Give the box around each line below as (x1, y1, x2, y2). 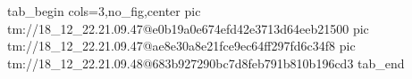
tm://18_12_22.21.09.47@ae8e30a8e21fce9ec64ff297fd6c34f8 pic (7, 36, 356, 55)
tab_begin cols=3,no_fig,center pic (7, 2, 201, 20)
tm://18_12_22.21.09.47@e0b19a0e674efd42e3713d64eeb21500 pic (7, 19, 369, 37)
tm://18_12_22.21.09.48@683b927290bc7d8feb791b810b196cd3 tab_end (7, 53, 405, 72)
